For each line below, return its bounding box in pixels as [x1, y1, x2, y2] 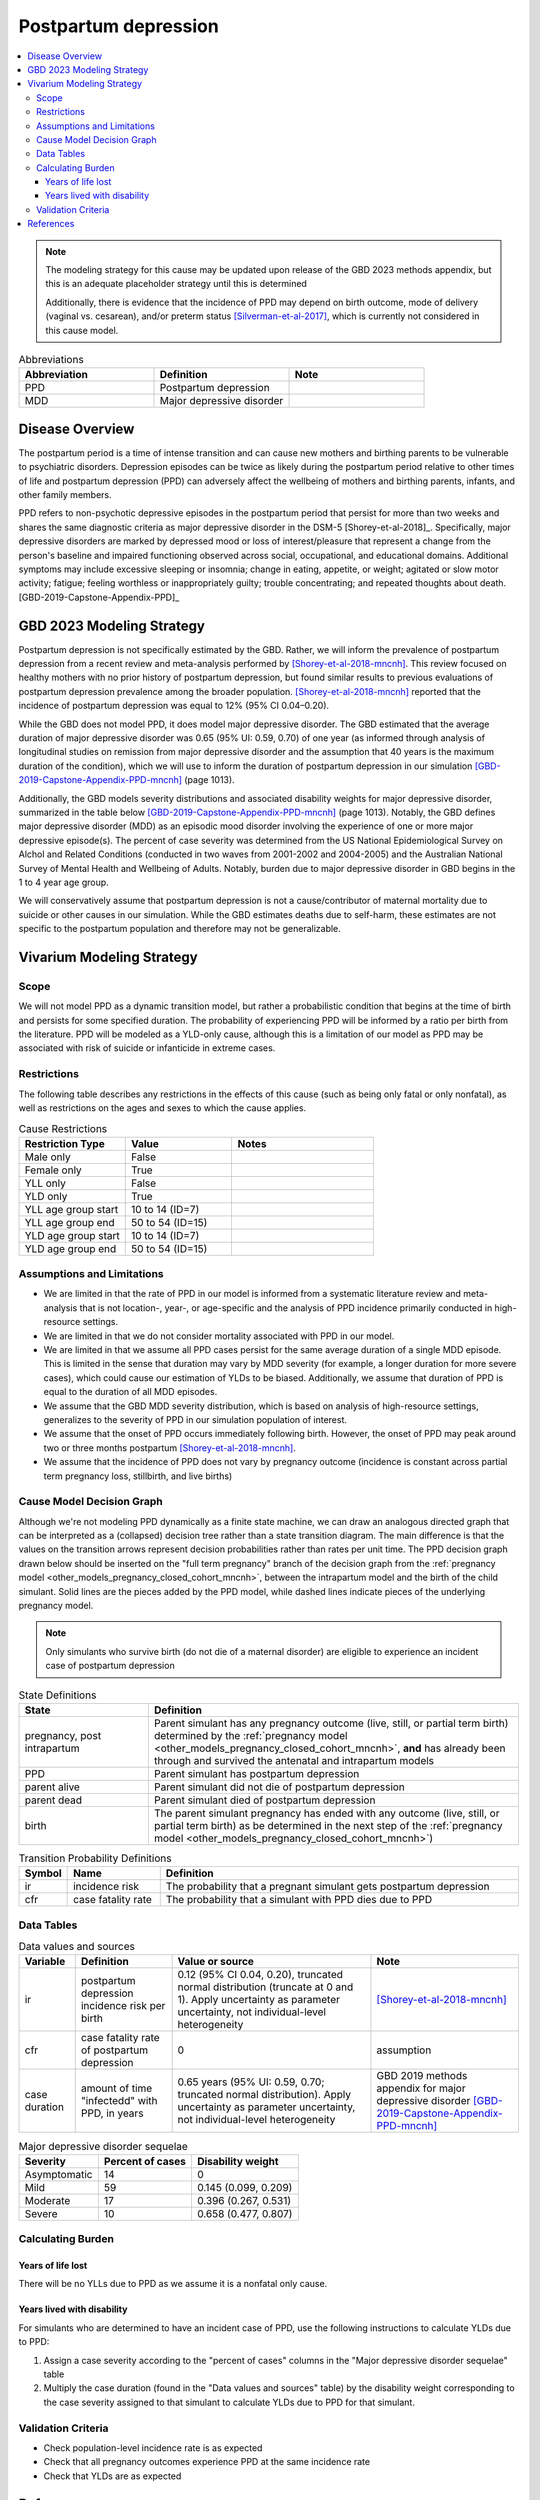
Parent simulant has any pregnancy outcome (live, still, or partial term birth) [153, 1716, 509, 1730]
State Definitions [18, 1688, 97, 1702]
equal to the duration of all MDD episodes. [43, 1386, 218, 1398]
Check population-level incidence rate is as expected [43, 2441, 263, 2454]
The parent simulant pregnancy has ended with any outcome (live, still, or [153, 1806, 500, 1820]
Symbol [24, 1866, 62, 1880]
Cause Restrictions [18, 1121, 108, 1135]
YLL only [24, 1176, 67, 1190]
